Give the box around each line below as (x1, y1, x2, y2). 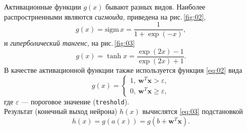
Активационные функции (4, 2, 81, 12)
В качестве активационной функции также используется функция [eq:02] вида (4, 64, 242, 75)
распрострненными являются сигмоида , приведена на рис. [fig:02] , (4, 11, 206, 22)
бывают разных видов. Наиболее (105, 2, 206, 12)
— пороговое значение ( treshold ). (21, 96, 130, 106)
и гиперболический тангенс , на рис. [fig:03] (4, 38, 135, 48)
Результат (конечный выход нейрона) (4, 106, 117, 116)
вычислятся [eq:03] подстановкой (142, 106, 243, 116)
